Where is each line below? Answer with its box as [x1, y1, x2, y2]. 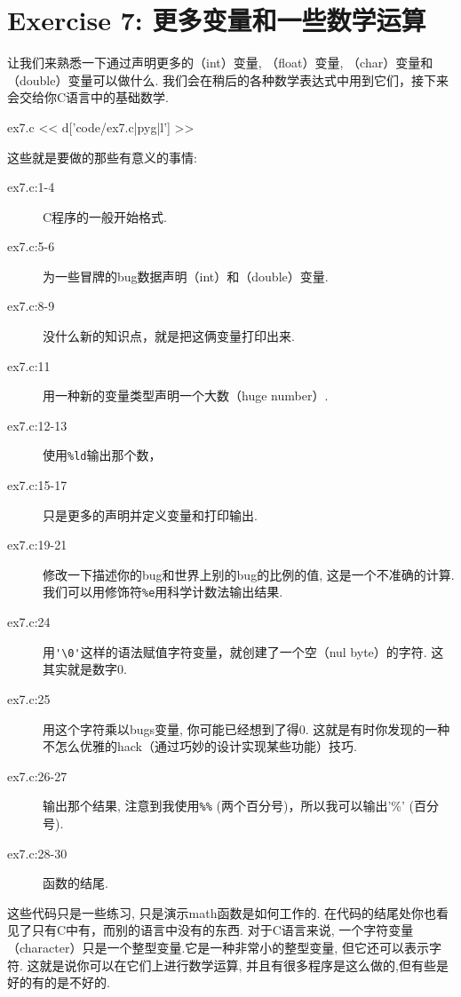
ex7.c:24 [7, 613, 51, 631]
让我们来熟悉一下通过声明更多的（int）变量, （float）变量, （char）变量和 [7, 53, 433, 72]
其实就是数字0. [43, 660, 127, 678]
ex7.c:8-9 [7, 297, 55, 315]
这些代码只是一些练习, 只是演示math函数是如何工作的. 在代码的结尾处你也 [7, 903, 436, 922]
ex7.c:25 [7, 689, 51, 708]
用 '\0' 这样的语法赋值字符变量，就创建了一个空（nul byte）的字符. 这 [43, 642, 444, 661]
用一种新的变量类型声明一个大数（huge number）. [43, 386, 329, 405]
